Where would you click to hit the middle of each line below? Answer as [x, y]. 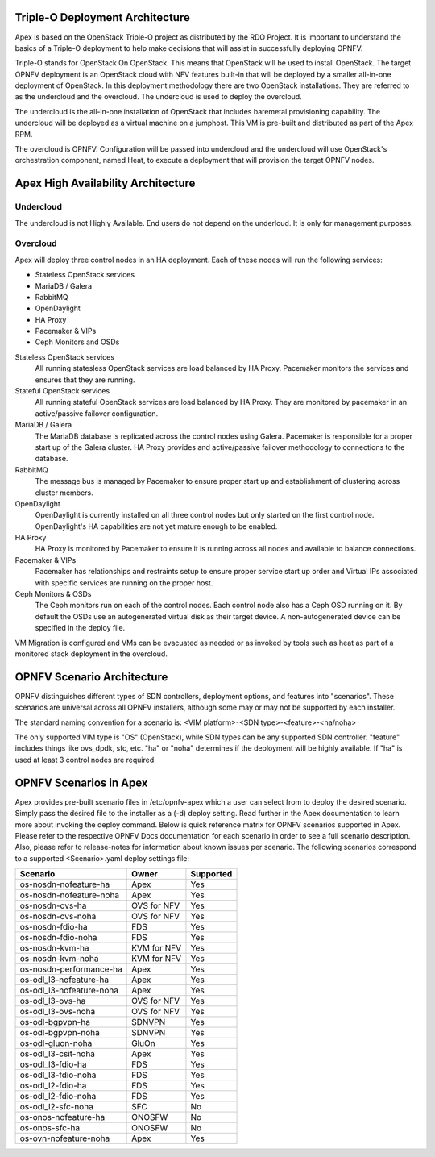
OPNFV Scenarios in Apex [81, 782]
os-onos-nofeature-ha [62, 1117]
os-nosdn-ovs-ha [53, 905]
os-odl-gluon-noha [56, 1043]
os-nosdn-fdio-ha [54, 927]
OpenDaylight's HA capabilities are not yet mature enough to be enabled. [156, 526]
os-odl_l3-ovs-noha [58, 1012]
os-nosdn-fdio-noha [58, 938]
